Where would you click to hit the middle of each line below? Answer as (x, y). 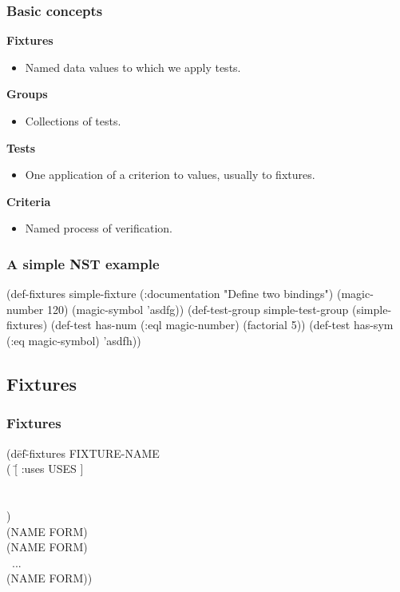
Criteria (29, 201)
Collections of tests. (73, 121)
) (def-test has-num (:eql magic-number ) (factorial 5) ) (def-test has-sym (218, 325)
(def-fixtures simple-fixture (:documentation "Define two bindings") (170, 294)
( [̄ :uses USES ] (45, 469)
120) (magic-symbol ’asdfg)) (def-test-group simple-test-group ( (202, 309)
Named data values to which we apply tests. (133, 67)
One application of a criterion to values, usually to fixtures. (170, 175)
